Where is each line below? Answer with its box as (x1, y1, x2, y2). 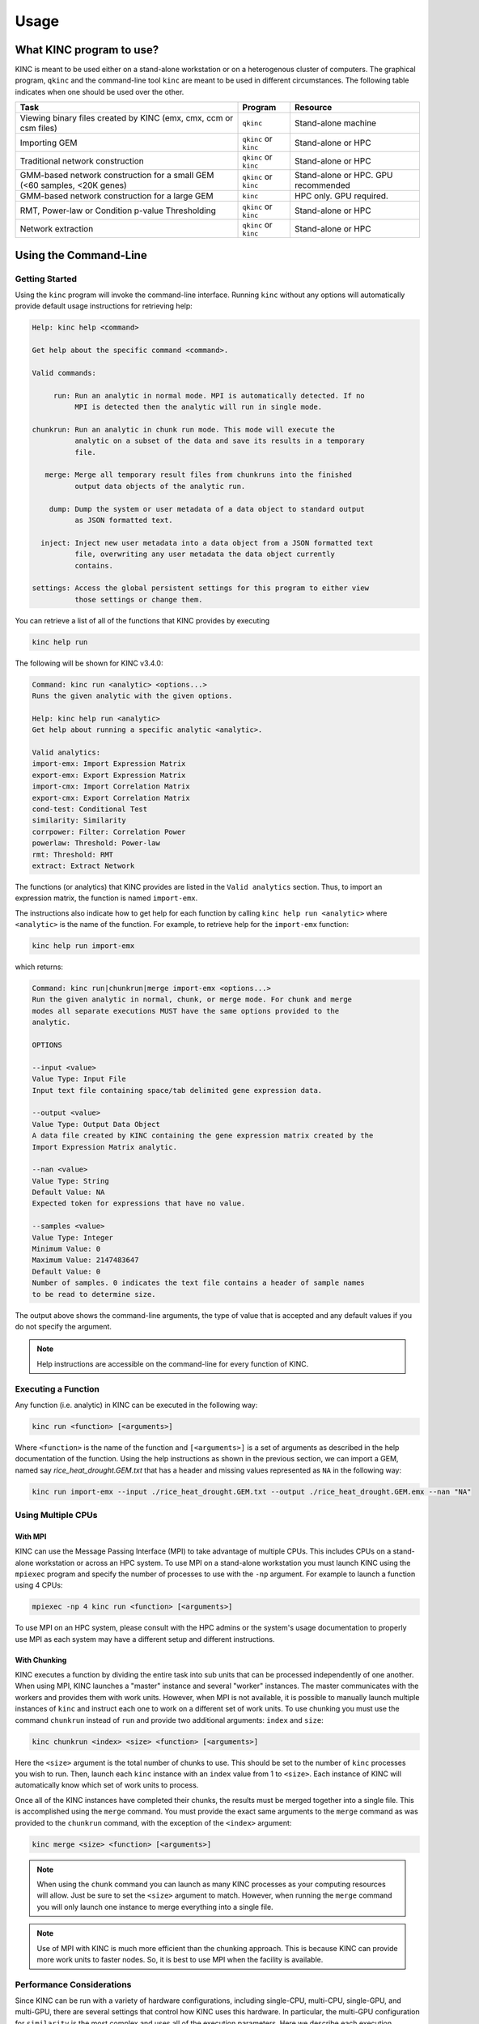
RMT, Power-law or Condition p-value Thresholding (19, 205, 216, 216)
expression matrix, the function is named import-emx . (15, 893, 198, 903)
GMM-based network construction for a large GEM (19, 190, 214, 202)
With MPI (15, 1531, 47, 1541)
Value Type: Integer (32, 1233, 113, 1242)
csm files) (19, 122, 58, 134)
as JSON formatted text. (74, 516, 173, 525)
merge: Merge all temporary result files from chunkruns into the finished (45, 470, 352, 479)
